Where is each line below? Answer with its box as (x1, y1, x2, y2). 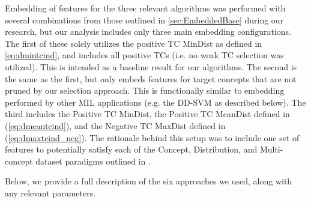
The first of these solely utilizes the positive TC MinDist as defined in (5, 37, 262, 49)
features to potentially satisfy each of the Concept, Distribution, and (5, 143, 258, 156)
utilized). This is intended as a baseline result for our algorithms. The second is (5, 60, 297, 73)
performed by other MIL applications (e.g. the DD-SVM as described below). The (5, 95, 306, 108)
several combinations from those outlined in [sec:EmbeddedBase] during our (5, 13, 284, 26)
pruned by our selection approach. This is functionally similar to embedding (5, 84, 285, 97)
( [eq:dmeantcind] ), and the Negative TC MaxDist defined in (5, 119, 226, 132)
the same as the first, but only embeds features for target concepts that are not (5, 72, 297, 85)
